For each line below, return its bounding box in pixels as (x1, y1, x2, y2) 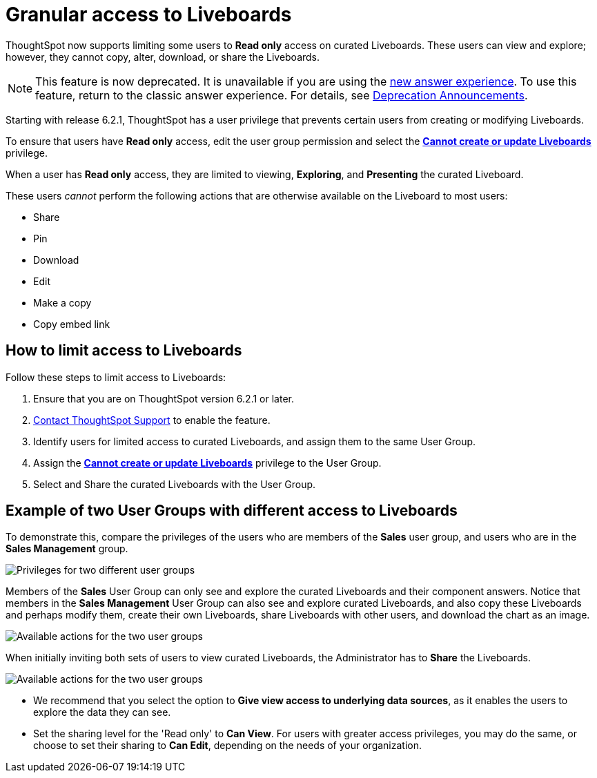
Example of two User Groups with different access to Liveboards (6, 502, 458, 520)
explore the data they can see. (33, 706, 171, 719)
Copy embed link (33, 318, 110, 330)
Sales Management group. (6, 543, 128, 555)
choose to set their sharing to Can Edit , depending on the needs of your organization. (33, 739, 422, 752)
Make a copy (33, 296, 92, 309)
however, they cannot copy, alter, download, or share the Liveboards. (6, 50, 320, 63)
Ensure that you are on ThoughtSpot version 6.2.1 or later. (33, 392, 294, 405)
